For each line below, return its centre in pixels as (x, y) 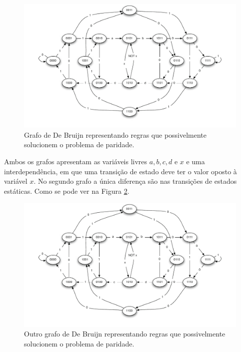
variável (16, 181)
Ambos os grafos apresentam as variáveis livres (76, 161)
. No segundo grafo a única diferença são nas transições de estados (135, 181)
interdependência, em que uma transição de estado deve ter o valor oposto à (120, 171)
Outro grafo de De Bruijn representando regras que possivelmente (125, 334)
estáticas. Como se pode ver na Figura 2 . (67, 191)
